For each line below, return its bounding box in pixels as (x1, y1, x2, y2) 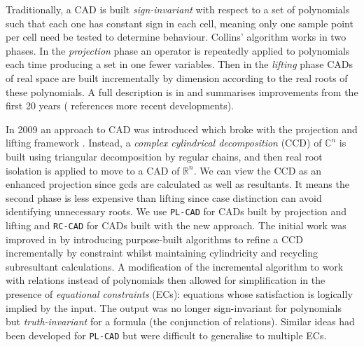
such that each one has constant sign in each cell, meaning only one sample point (6, 15, 353, 30)
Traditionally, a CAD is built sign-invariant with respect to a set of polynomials (6, 2, 350, 16)
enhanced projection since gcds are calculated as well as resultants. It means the (6, 177, 349, 191)
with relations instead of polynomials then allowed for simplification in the (6, 273, 325, 287)
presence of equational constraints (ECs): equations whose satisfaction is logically (6, 287, 353, 301)
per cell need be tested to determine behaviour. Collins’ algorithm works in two (6, 29, 346, 44)
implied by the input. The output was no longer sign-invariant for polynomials (6, 300, 342, 315)
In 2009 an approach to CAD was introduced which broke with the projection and (6, 121, 358, 136)
